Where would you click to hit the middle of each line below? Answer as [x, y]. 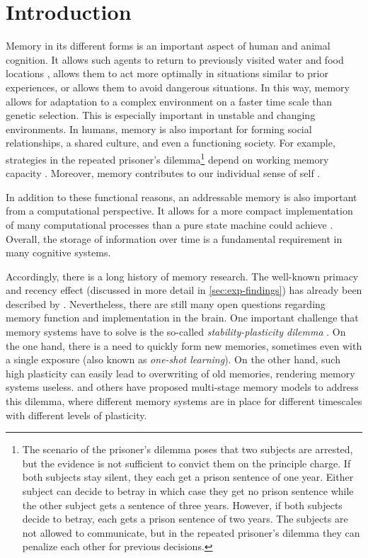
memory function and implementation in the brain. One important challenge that [182, 318]
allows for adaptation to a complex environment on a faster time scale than [169, 101]
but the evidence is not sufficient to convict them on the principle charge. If [186, 463]
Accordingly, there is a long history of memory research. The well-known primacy [182, 276]
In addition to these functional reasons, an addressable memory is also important [182, 197]
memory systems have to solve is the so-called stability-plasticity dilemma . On [176, 332]
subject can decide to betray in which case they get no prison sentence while [188, 491]
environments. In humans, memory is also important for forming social [159, 129]
